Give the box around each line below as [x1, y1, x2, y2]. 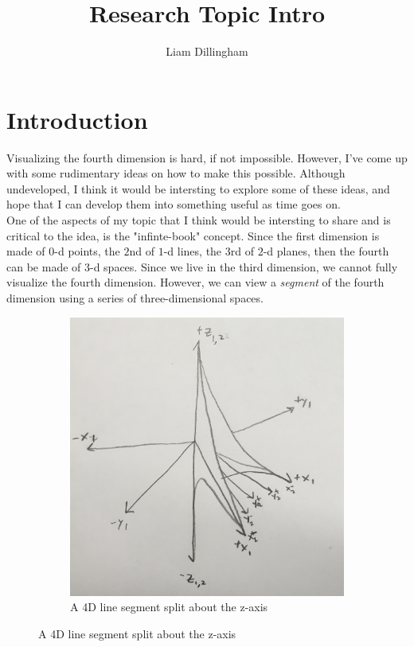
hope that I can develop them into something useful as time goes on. [6, 196, 341, 212]
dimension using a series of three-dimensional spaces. [6, 290, 264, 306]
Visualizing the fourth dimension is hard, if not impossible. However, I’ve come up [6, 149, 408, 166]
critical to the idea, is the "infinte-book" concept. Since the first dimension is [6, 227, 380, 244]
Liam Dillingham [166, 43, 248, 60]
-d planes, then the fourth [263, 243, 389, 259]
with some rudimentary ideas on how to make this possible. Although [6, 165, 346, 181]
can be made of [6, 258, 81, 275]
